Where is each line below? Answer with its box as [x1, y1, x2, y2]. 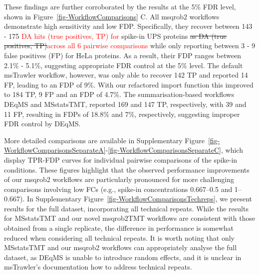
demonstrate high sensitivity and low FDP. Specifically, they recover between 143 [4, 21, 253, 31]
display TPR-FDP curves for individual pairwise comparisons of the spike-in [4, 154, 238, 165]
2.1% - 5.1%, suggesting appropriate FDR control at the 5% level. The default [4, 60, 243, 70]
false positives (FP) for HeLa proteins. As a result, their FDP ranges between [4, 50, 242, 60]
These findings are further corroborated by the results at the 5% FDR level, [4, 1, 236, 11]
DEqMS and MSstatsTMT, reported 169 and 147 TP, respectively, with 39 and [4, 98, 247, 109]
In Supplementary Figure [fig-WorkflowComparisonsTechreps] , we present [26, 193, 253, 204]
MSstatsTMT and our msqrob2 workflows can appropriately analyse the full [4, 242, 237, 253]
